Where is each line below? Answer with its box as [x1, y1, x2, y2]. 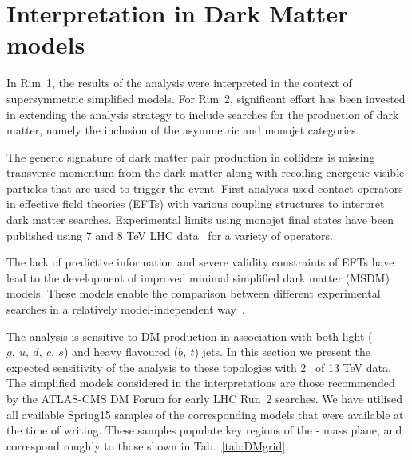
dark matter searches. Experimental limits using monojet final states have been [6, 211, 394, 228]
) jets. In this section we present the [194, 343, 370, 360]
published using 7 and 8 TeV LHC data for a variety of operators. [6, 226, 333, 243]
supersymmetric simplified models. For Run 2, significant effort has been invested [6, 90, 406, 106]
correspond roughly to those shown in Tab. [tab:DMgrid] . [6, 437, 289, 454]
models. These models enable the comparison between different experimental [6, 285, 381, 302]
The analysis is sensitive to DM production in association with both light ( [6, 327, 373, 344]
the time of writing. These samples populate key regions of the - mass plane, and [6, 422, 402, 438]
